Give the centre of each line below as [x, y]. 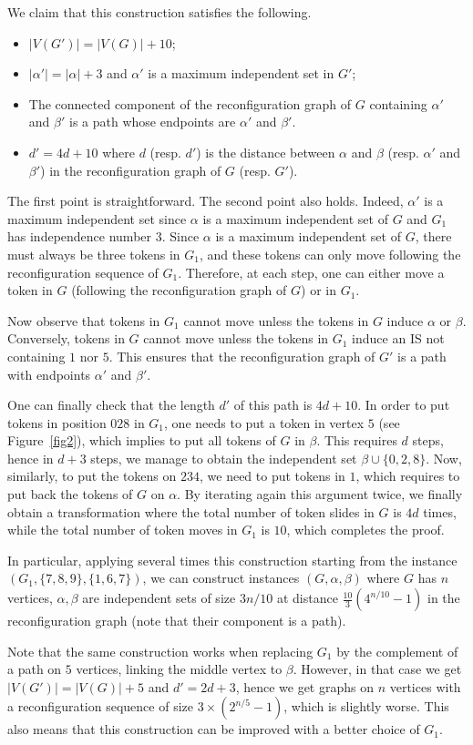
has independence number [80, 236]
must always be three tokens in [94, 254]
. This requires [357, 440]
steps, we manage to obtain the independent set [224, 458]
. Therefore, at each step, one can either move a [311, 272]
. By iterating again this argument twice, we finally [320, 494]
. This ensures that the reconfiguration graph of [242, 356]
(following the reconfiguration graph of [179, 290]
